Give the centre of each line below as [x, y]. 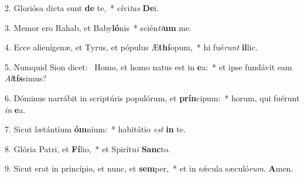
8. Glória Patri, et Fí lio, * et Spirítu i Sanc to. [88, 148]
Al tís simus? [26, 78]
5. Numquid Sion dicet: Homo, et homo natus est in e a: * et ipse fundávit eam [148, 66]
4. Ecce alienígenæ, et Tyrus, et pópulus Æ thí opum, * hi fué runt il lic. [131, 47]
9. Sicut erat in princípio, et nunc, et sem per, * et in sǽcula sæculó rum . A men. [149, 168]
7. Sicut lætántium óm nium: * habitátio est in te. [95, 129]
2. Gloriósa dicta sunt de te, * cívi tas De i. [82, 8]
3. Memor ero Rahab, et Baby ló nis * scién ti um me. [98, 27]
